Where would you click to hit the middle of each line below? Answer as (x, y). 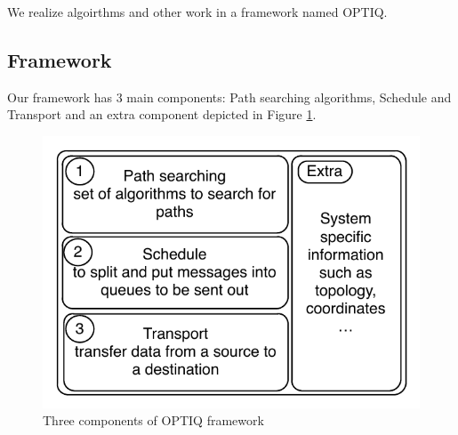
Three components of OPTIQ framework (153, 420)
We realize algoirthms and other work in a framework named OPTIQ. (197, 12)
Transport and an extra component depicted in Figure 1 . (162, 114)
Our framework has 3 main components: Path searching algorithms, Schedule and (229, 97)
